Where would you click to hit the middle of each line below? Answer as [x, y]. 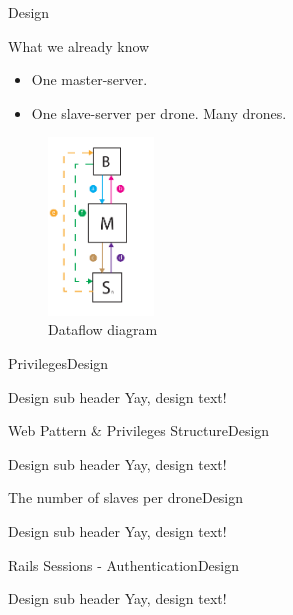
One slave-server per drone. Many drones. [159, 112]
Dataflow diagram [103, 329]
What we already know [79, 45]
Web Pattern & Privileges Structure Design [139, 430]
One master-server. [89, 79]
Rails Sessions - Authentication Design [123, 564]
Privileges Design [58, 362]
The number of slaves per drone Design [126, 497]
